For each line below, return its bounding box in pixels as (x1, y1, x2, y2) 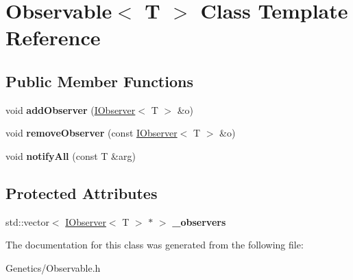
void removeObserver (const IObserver (5, 126, 178, 140)
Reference (5, 23, 101, 51)
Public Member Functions (5, 70, 193, 91)
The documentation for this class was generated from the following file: (5, 237, 304, 252)
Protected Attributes (5, 182, 158, 203)
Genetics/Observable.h (5, 260, 101, 275)
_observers (172, 214, 226, 229)
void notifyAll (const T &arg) (5, 148, 136, 163)
